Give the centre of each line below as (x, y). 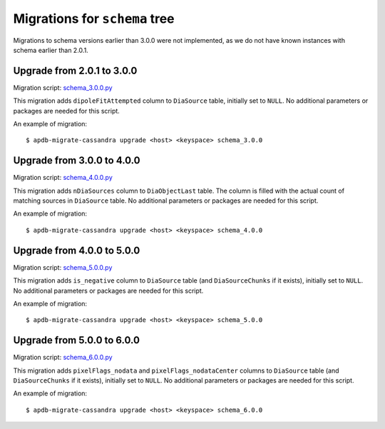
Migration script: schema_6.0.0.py (63, 358)
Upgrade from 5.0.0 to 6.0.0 (77, 340)
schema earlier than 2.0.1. (51, 50)
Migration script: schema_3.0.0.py (63, 87)
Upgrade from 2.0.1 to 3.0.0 (75, 70)
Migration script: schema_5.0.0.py (63, 267)
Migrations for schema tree (94, 19)
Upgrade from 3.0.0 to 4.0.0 (77, 161)
